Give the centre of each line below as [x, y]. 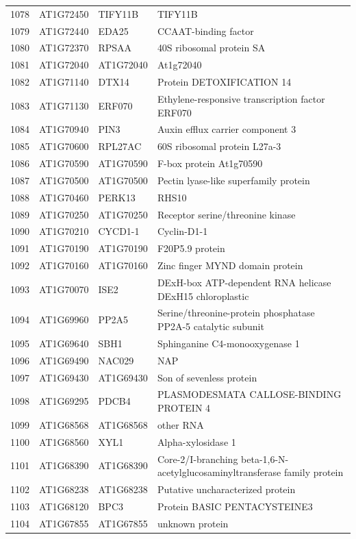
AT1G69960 [64, 319]
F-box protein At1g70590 [210, 163]
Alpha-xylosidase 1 [196, 441]
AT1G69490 [64, 360]
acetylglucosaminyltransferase [219, 472]
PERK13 [117, 197]
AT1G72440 [64, 30]
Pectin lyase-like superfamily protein [233, 180]
